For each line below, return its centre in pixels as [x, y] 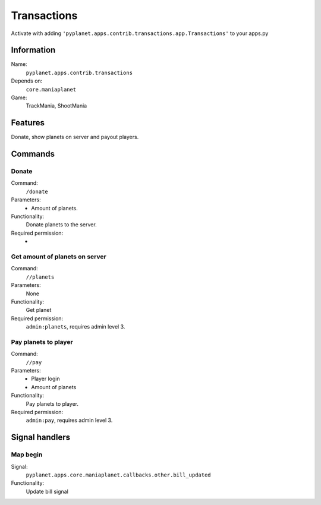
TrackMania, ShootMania [56, 106]
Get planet [39, 310]
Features [28, 123]
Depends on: [27, 81]
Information [33, 50]
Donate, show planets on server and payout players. [75, 137]
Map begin [27, 454]
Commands [33, 154]
